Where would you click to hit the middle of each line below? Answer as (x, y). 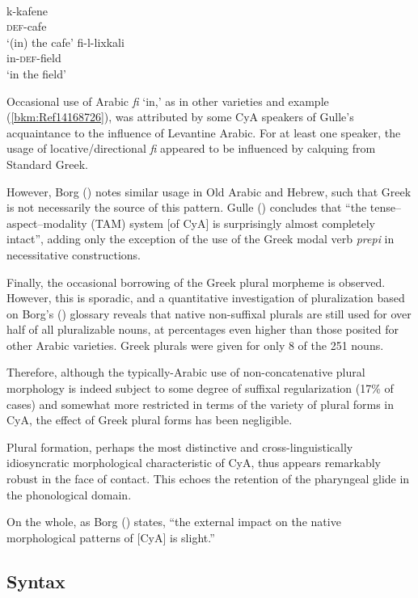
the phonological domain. (69, 494)
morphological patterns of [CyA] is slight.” (111, 537)
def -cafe (27, 26)
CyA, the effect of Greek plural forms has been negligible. (150, 420)
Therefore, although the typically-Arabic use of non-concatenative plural (186, 372)
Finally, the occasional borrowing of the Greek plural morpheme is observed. (196, 282)
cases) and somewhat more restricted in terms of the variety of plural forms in (201, 404)
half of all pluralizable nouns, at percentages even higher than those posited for (203, 329)
